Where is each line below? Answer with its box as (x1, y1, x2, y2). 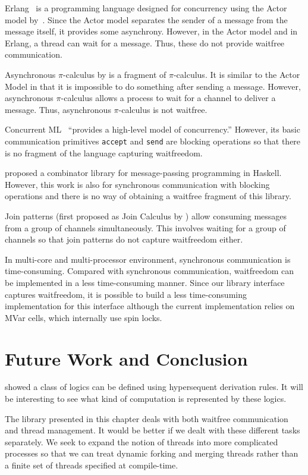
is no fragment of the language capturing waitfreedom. (5, 146, 203, 159)
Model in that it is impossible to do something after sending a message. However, (5, 80, 301, 92)
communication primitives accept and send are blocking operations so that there (5, 134, 301, 147)
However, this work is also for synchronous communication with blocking (5, 178, 270, 190)
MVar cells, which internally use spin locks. (5, 311, 162, 323)
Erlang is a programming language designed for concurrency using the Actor (5, 2, 287, 14)
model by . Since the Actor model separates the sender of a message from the (5, 13, 288, 26)
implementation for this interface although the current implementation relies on (5, 300, 295, 312)
